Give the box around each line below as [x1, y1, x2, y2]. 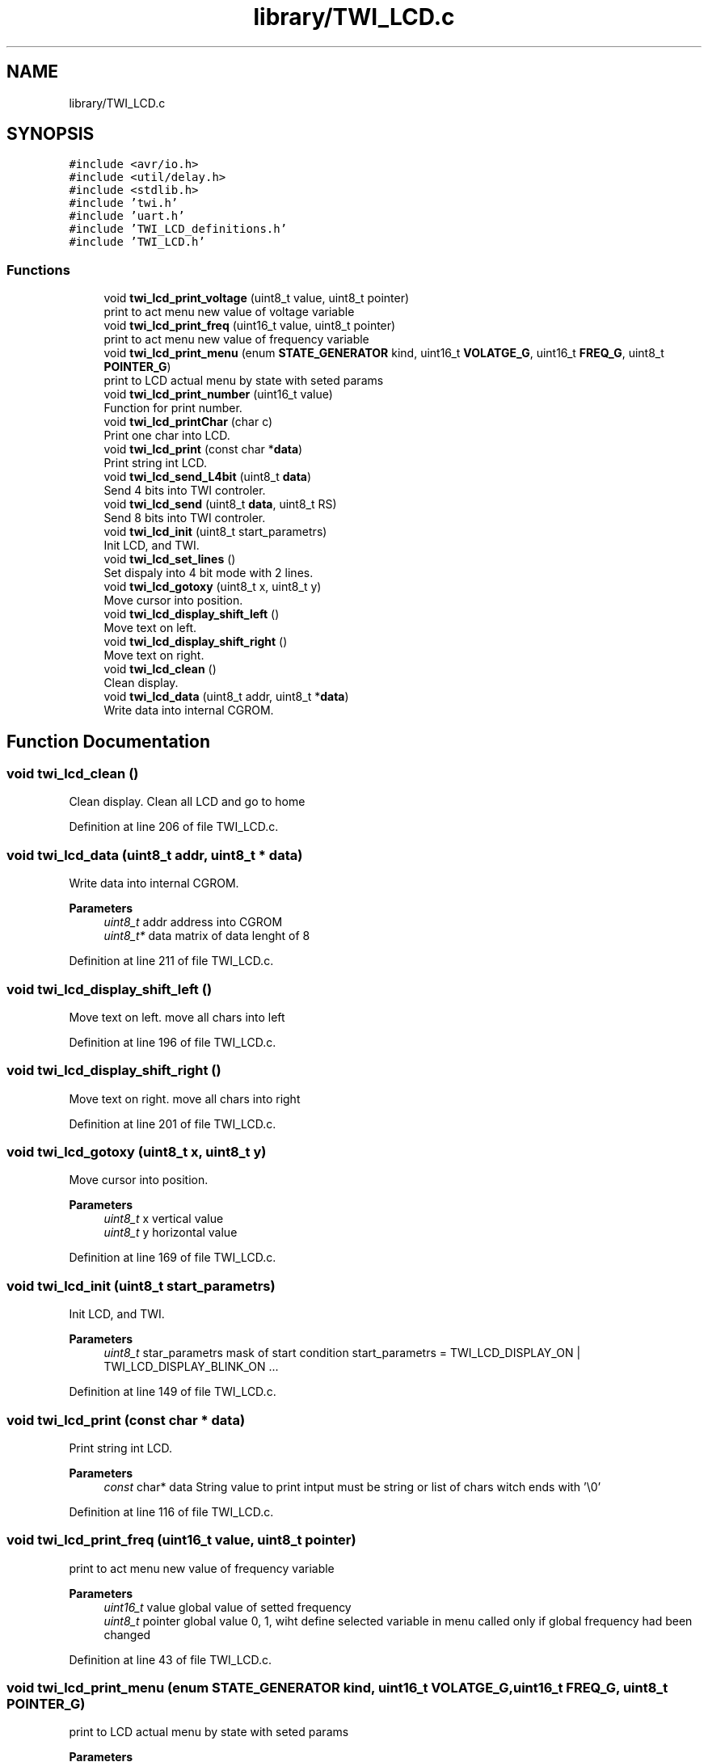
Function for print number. [103, 401, 242, 415]
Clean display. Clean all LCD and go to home [69, 795, 306, 809]
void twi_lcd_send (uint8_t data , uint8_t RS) [103, 497, 337, 512]
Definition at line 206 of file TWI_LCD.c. [69, 820, 279, 834]
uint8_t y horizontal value [103, 1225, 238, 1240]
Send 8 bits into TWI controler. [103, 511, 266, 525]
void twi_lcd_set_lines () [103, 552, 236, 567]
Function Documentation [6, 731, 210, 752]
